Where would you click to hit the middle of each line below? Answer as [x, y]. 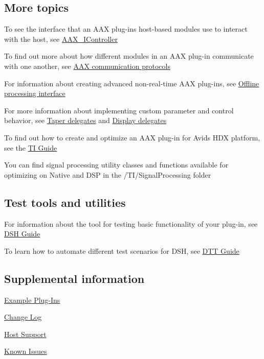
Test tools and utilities [65, 202]
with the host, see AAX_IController [61, 39]
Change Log [23, 317]
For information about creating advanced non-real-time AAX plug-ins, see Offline [132, 83]
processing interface [35, 93]
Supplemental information [74, 278]
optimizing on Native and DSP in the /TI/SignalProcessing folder [108, 174]
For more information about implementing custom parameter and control [119, 110]
